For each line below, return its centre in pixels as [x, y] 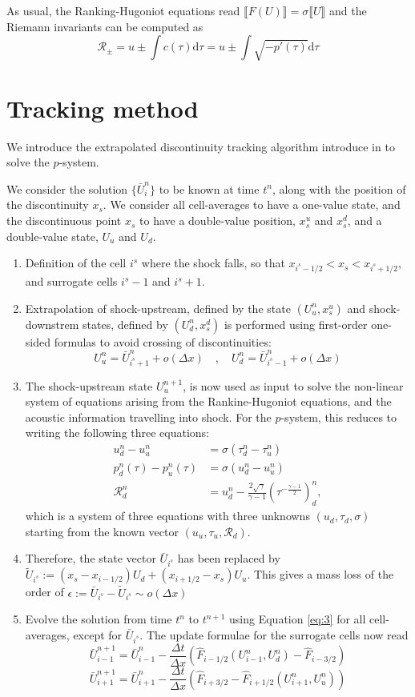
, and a [365, 220]
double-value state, [52, 236]
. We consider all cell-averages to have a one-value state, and [252, 204]
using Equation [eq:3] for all [298, 619]
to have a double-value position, [218, 220]
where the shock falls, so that [213, 263]
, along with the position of [339, 188]
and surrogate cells [71, 281]
